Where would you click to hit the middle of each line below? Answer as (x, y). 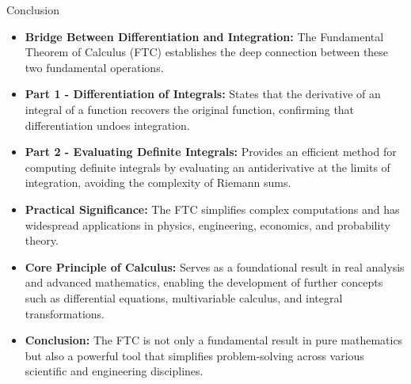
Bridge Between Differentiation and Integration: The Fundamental (204, 36)
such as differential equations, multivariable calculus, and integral (184, 297)
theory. (42, 240)
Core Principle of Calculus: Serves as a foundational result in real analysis (215, 266)
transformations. (65, 313)
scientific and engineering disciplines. (114, 371)
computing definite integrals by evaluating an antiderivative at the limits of (207, 167)
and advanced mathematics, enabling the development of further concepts (204, 282)
